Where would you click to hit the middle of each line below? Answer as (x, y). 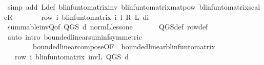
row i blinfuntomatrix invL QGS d (72, 56)
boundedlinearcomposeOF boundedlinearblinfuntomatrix (124, 46)
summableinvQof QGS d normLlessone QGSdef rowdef (108, 27)
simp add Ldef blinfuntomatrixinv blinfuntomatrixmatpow (101, 7)
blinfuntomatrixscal (230, 7)
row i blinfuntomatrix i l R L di (95, 17)
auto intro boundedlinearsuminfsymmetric (75, 36)
